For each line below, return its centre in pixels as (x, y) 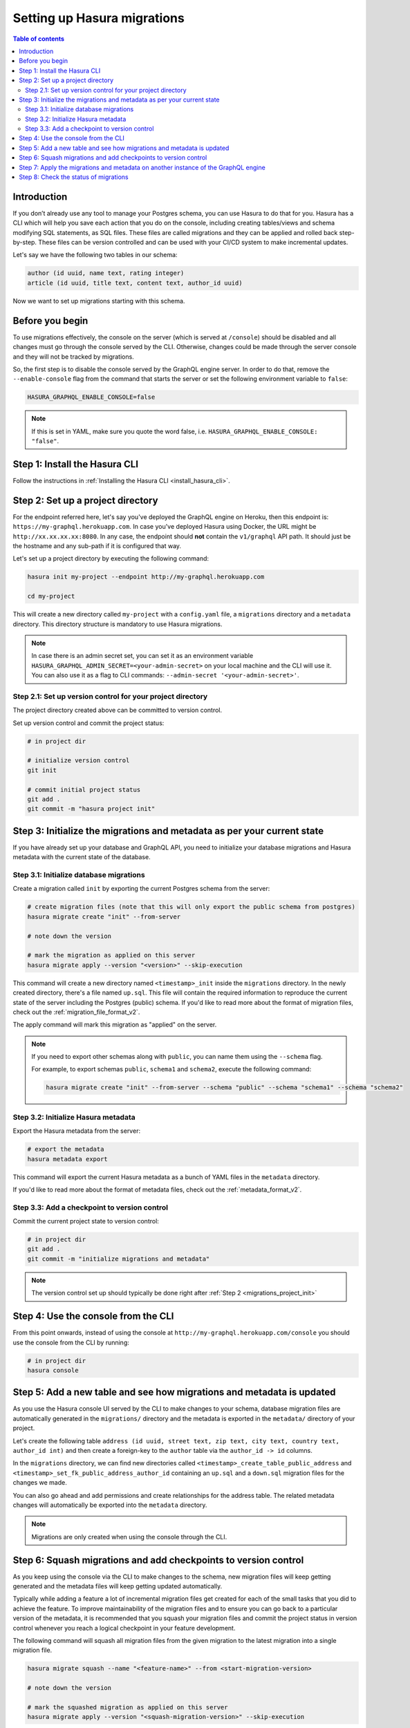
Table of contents (39, 39)
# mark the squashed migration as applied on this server (128, 1707)
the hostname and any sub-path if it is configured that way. (97, 546)
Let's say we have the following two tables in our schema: (95, 255)
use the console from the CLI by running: (71, 1342)
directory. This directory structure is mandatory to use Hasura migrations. (118, 624)
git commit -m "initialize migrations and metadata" (119, 1259)
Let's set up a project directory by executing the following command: (111, 558)
